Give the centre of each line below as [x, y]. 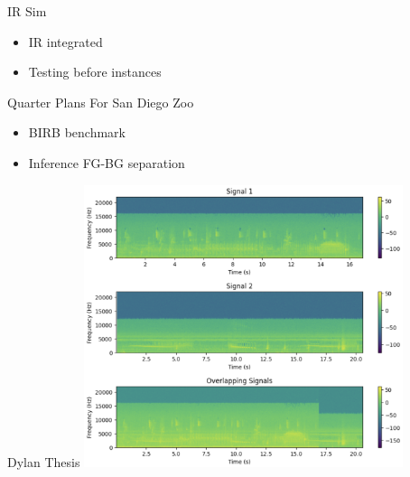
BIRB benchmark [77, 132]
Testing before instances [95, 72]
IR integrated [65, 41]
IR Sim [27, 11]
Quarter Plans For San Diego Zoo [101, 102]
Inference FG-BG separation [107, 162]
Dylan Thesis [44, 462]
